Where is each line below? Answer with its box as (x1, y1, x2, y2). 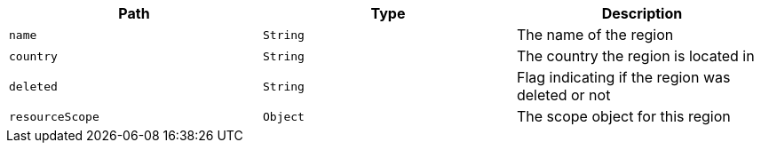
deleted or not (516, 86, 611, 104)
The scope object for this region (516, 107, 731, 125)
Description (601, 4, 683, 22)
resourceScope (9, 109, 99, 123)
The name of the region (516, 26, 674, 43)
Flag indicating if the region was (516, 68, 731, 86)
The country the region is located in (516, 47, 755, 65)
